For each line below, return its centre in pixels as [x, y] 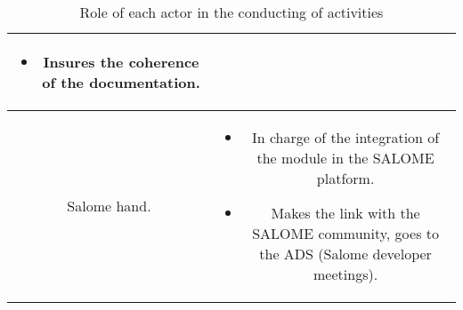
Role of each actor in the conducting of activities [231, 12]
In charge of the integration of [345, 137]
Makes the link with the [345, 213]
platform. [345, 178]
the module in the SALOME [345, 158]
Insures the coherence [121, 62]
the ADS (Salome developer [345, 254]
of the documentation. [121, 82]
